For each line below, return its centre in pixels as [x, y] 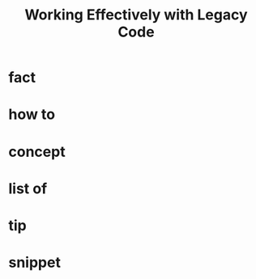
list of [28, 188]
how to [32, 114]
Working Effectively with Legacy [136, 15]
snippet [34, 262]
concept [37, 152]
